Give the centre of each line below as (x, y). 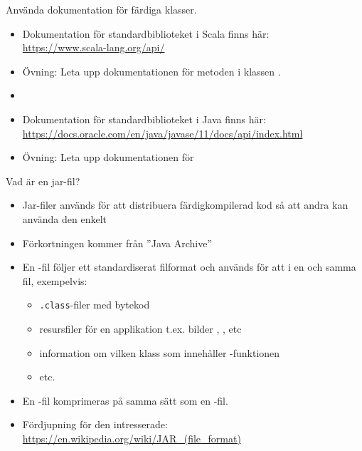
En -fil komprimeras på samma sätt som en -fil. (125, 400)
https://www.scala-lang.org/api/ (94, 47)
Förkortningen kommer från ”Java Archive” (117, 243)
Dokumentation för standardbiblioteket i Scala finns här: (146, 33)
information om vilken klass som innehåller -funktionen (160, 352)
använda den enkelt (65, 218)
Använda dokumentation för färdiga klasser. (101, 9)
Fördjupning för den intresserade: (95, 424)
